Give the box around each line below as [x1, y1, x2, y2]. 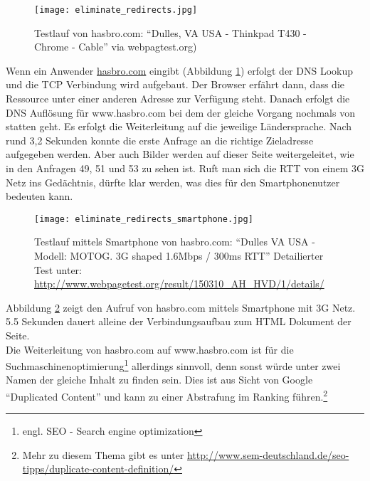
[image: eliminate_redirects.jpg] [34, 5, 198, 15]
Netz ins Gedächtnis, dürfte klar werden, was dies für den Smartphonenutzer [6, 174, 340, 189]
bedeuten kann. [6, 189, 73, 203]
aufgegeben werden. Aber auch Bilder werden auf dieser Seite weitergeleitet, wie [6, 147, 354, 162]
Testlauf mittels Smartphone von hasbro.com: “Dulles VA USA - [34, 234, 315, 249]
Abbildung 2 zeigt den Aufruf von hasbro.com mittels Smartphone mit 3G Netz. [6, 300, 356, 314]
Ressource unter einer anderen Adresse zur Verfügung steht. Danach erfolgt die [6, 91, 350, 106]
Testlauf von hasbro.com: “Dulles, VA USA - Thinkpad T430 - [34, 25, 307, 40]
